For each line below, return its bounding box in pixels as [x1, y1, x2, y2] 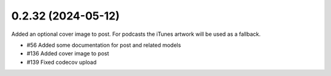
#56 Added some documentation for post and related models [26, 41, 181, 49]
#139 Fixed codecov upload [26, 58, 97, 66]
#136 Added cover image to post [26, 50, 110, 57]
